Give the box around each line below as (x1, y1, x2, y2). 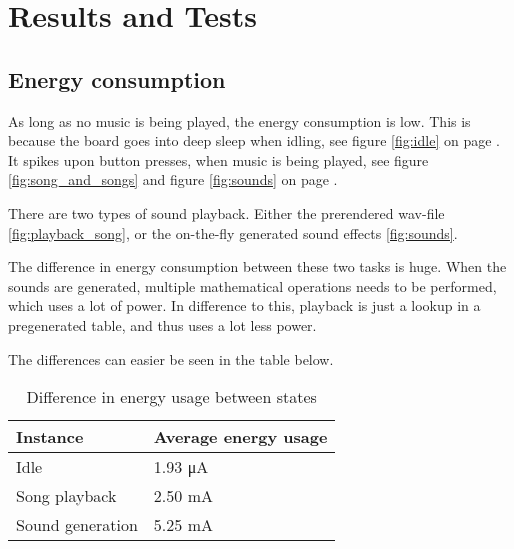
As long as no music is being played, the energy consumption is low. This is (8, 110, 471, 131)
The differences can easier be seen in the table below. (8, 348, 334, 369)
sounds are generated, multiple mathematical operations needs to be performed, (8, 275, 497, 296)
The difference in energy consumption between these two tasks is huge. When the (8, 256, 507, 277)
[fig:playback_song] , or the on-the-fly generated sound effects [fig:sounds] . (8, 222, 458, 243)
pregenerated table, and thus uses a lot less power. (8, 314, 317, 335)
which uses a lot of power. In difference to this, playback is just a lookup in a (8, 295, 481, 316)
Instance (16, 425, 84, 449)
